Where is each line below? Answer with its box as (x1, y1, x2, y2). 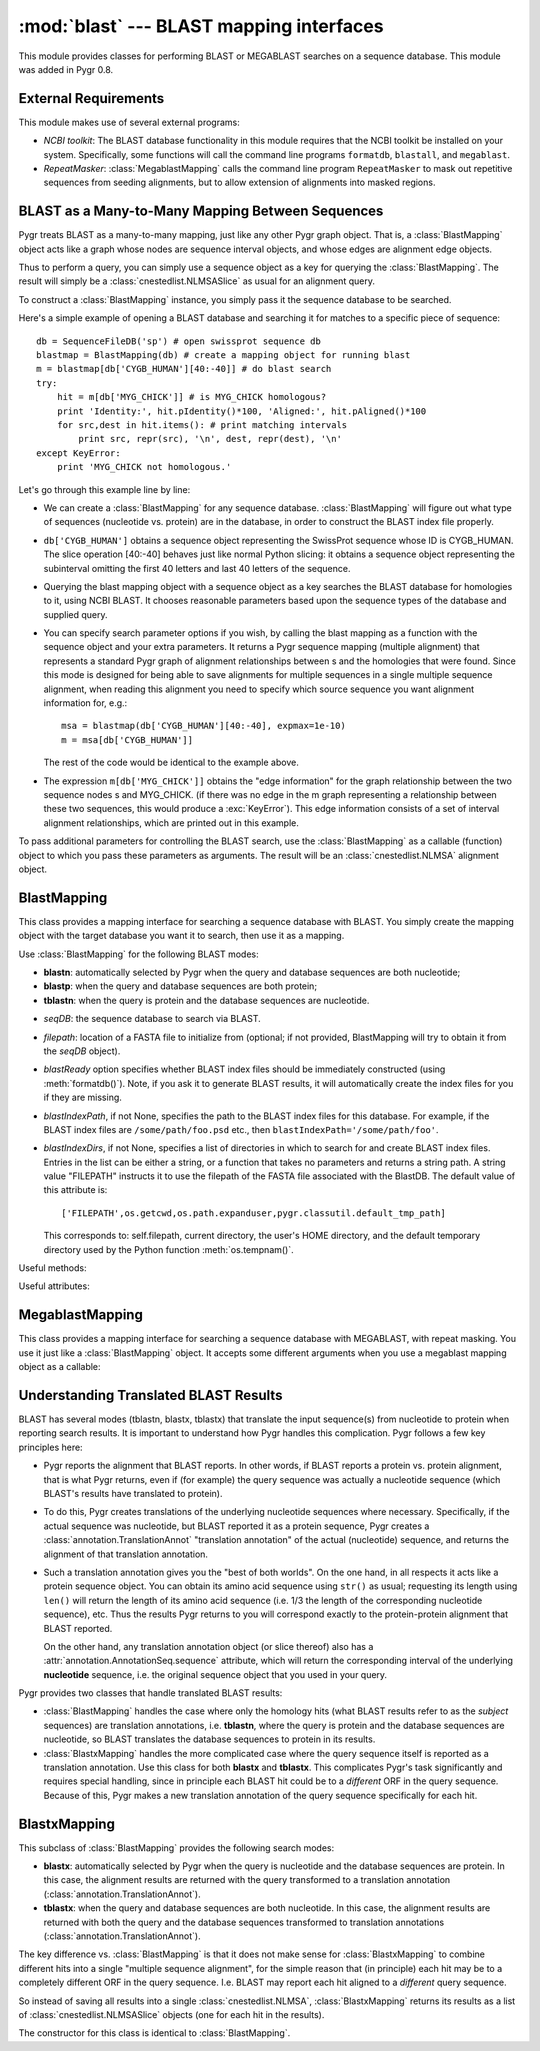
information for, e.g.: (43, 697, 128, 709)
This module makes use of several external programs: (18, 116, 240, 128)
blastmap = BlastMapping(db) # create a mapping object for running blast (36, 350, 411, 361)
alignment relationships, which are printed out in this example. (43, 816, 300, 829)
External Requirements (18, 90, 165, 107)
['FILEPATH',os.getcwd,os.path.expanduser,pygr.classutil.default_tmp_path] (61, 1207, 447, 1219)
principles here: (18, 1441, 84, 1453)
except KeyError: (36, 447, 121, 459)
